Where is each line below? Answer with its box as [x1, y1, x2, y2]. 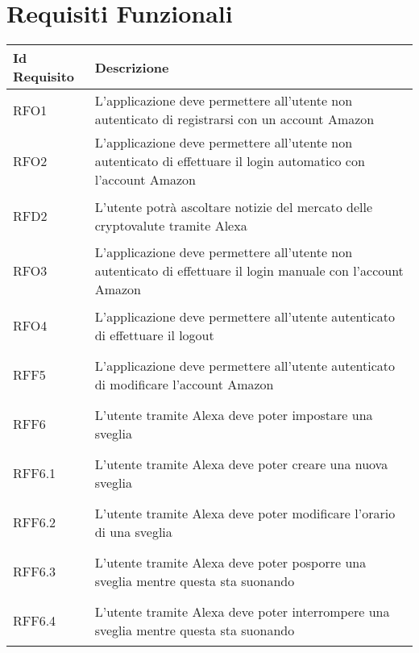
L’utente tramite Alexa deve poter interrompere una [94, 601, 390, 621]
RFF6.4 [13, 611, 56, 630]
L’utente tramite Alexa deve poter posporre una [94, 552, 367, 572]
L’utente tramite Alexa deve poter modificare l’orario [94, 503, 396, 522]
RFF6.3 [13, 562, 56, 581]
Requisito [13, 67, 75, 86]
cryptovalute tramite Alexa [94, 215, 247, 235]
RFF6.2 [13, 513, 56, 532]
